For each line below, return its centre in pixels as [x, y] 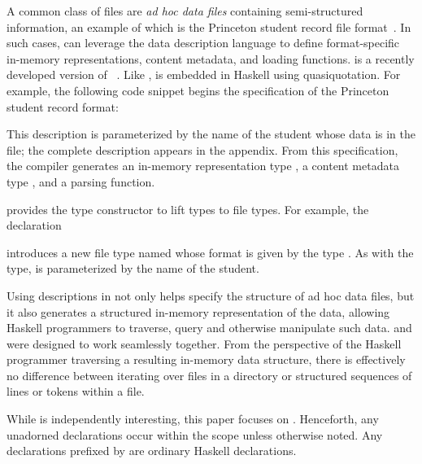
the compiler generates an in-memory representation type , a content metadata [203, 166]
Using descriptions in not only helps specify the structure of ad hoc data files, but [211, 295]
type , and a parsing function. [81, 181]
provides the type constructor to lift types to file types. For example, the [188, 209]
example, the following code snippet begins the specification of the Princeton [198, 90]
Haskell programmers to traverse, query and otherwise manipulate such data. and [209, 328]
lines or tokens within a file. [76, 391]
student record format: [63, 106]
